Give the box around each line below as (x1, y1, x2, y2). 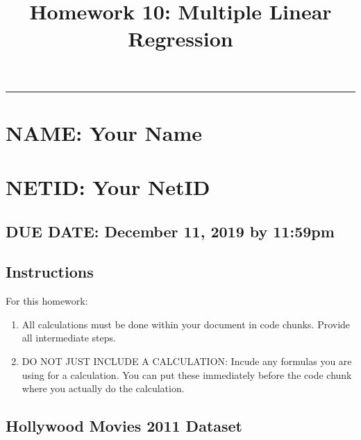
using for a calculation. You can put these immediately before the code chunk (22, 367, 352, 382)
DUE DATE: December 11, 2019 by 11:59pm (6, 220, 335, 242)
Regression (128, 24, 233, 53)
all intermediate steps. (22, 330, 116, 345)
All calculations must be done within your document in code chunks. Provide (22, 316, 351, 331)
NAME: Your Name (6, 118, 202, 146)
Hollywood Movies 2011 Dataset (6, 415, 242, 437)
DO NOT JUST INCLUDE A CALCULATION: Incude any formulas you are (22, 354, 352, 369)
